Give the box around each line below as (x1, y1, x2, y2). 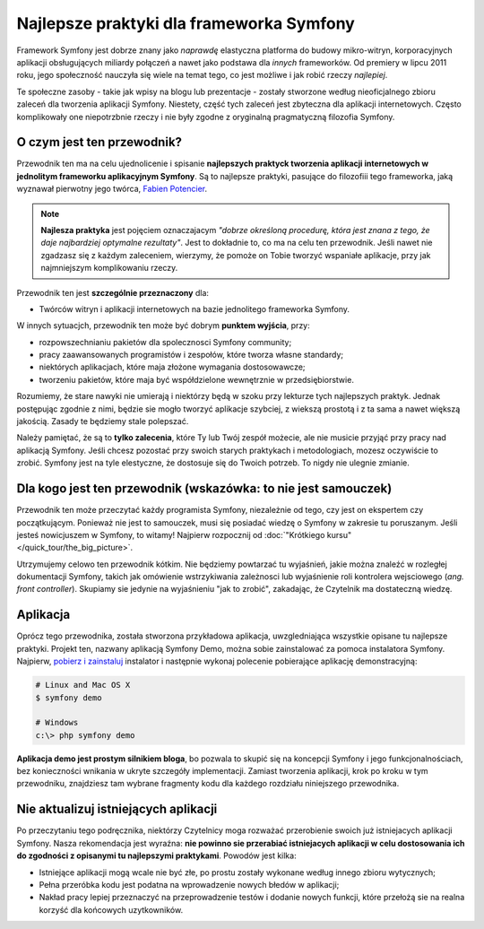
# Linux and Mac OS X (35, 680, 131, 690)
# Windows (35, 717, 79, 728)
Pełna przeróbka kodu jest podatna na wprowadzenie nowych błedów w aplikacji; (39, 879, 340, 890)
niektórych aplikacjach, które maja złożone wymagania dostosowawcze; (39, 361, 306, 372)
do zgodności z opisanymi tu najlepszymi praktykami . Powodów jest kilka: (16, 850, 297, 861)
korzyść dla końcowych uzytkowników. (39, 904, 184, 915)
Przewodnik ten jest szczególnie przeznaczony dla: (16, 287, 210, 298)
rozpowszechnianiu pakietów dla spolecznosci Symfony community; (39, 336, 292, 347)
